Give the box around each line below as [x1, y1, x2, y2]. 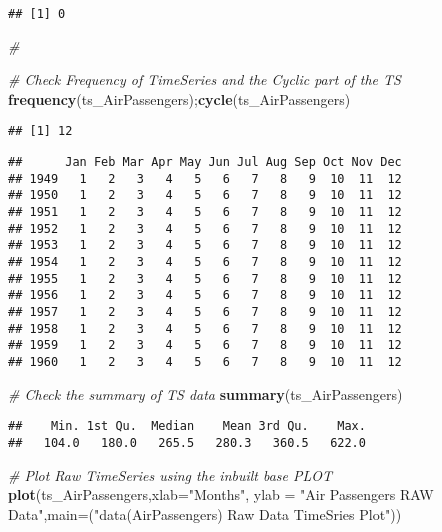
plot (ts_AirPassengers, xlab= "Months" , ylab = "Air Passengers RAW [8, 484, 434, 505]
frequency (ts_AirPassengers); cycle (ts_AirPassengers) [8, 88, 351, 109]
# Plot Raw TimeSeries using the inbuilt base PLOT [8, 464, 333, 485]
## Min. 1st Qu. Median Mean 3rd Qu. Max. [8, 419, 366, 434]
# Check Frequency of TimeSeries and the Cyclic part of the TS [8, 69, 401, 90]
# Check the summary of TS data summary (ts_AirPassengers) [8, 383, 403, 404]
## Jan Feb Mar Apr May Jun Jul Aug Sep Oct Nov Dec [8, 155, 402, 170]
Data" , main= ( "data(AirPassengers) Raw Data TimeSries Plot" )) [8, 503, 402, 524]
